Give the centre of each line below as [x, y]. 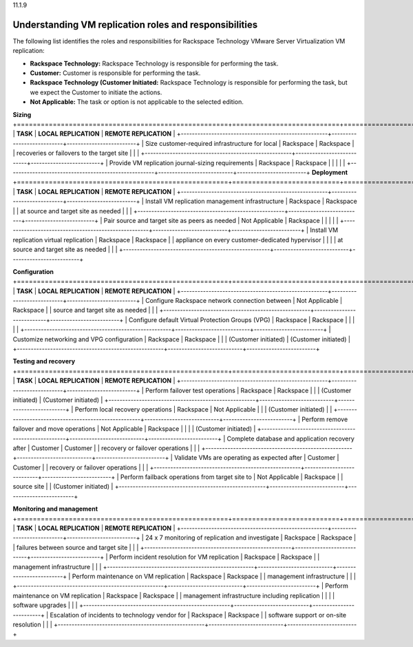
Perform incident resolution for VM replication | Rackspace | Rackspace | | [214, 557]
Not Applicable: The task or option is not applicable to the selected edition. [137, 102]
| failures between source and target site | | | [76, 547]
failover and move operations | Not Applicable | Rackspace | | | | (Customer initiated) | [134, 429]
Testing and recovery [44, 361]
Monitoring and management [55, 509]
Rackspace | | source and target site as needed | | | [85, 310]
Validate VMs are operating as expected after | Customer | [257, 458]
